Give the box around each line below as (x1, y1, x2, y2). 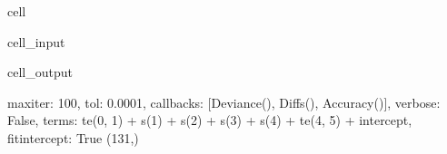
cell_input (7, 32, 65, 51)
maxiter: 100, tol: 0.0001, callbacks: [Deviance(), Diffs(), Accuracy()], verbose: (7, 92, 441, 111)
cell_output (7, 63, 73, 82)
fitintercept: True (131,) (7, 128, 139, 147)
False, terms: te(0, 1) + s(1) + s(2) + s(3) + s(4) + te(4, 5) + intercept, (7, 111, 412, 130)
